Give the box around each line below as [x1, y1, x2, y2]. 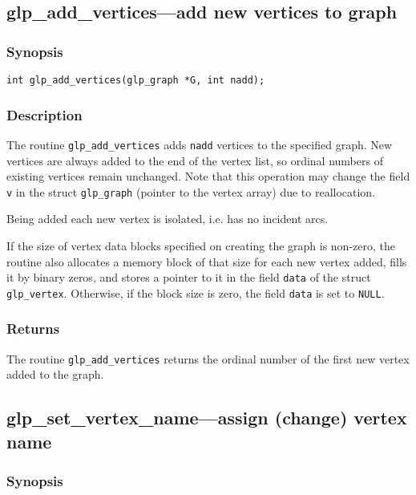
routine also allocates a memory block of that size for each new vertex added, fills [6, 253, 407, 270]
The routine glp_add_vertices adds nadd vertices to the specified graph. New [6, 136, 393, 152]
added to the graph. [6, 366, 104, 383]
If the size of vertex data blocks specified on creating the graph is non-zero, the [6, 237, 395, 254]
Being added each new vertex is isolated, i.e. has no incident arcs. [6, 210, 329, 227]
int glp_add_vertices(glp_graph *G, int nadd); [6, 75, 265, 86]
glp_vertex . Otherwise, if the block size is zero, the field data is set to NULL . [6, 284, 385, 301]
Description [6, 104, 83, 124]
